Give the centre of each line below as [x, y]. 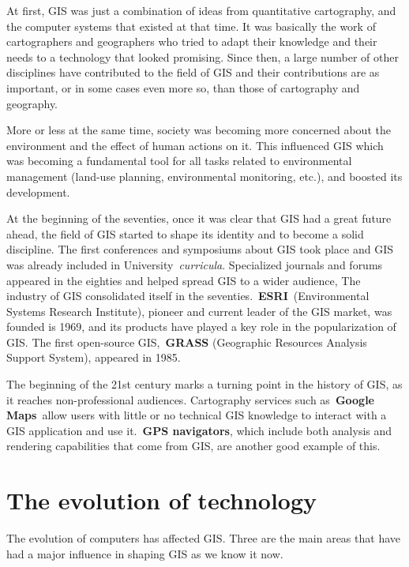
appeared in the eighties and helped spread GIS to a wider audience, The [184, 280]
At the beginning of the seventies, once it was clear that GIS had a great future [199, 218]
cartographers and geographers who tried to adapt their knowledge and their [192, 41]
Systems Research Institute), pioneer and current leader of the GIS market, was [199, 311]
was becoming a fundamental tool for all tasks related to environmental [179, 161]
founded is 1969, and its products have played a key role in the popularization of [201, 327]
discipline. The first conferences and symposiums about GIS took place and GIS [200, 249]
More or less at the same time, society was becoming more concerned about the [199, 130]
